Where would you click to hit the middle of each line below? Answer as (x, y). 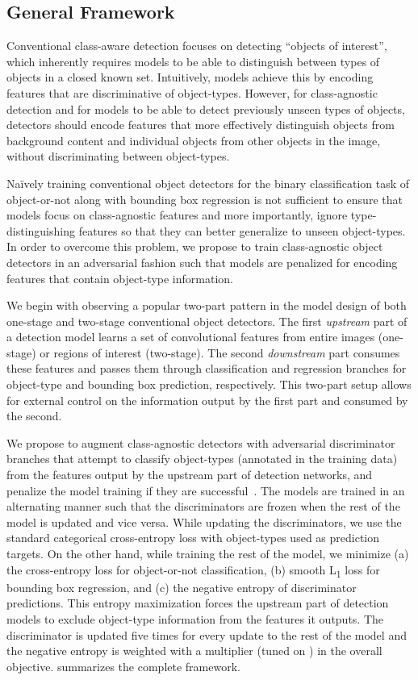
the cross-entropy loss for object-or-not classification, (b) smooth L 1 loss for (193, 570)
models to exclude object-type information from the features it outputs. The (195, 618)
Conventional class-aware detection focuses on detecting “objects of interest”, (197, 46)
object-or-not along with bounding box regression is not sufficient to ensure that (205, 199)
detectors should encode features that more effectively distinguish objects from (201, 125)
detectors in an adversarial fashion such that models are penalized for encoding (202, 262)
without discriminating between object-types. (118, 156)
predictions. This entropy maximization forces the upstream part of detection (198, 603)
